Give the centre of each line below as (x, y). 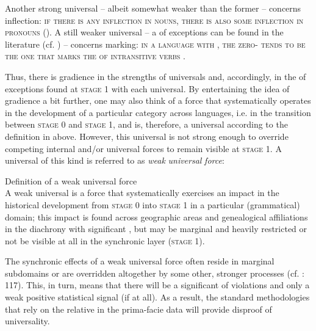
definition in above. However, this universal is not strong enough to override (147, 136)
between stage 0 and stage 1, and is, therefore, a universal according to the (146, 124)
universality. (27, 321)
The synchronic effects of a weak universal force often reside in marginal (140, 261)
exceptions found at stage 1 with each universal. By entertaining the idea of (147, 88)
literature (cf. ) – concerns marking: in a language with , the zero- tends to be (155, 44)
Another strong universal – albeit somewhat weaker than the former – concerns (153, 8)
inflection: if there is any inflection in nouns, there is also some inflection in (154, 20)
